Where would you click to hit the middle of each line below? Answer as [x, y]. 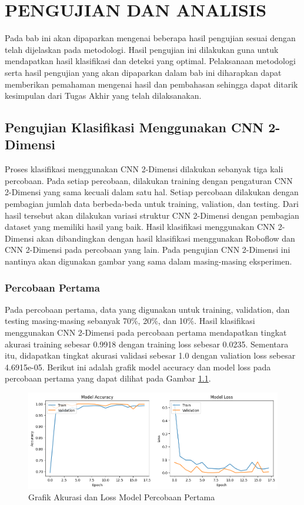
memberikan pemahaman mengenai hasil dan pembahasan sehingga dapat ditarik [151, 84]
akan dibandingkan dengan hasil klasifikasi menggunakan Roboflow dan [166, 238]
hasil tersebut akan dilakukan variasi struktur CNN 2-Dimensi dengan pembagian [152, 215]
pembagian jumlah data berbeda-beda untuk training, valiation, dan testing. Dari [152, 204]
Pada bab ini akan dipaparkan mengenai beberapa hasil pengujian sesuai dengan [150, 38]
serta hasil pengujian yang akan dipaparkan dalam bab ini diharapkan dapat [143, 72]
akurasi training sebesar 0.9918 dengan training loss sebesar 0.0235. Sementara [147, 344]
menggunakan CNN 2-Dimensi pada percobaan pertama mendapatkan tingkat [146, 332]
